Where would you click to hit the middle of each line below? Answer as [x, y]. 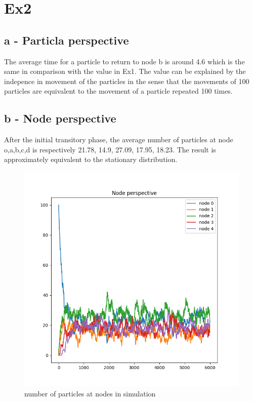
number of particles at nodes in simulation [90, 393]
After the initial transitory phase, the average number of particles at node [119, 139]
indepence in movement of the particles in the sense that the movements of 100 [127, 81]
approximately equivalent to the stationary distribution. [91, 159]
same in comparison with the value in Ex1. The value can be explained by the [125, 71]
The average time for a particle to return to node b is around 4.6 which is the [124, 61]
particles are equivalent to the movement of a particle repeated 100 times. [118, 91]
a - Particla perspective [67, 40]
